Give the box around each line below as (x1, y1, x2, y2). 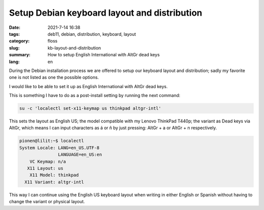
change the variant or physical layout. (9, 199, 85, 205)
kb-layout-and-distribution (47, 45, 101, 51)
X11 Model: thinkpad (29, 172, 79, 178)
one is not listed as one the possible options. (9, 74, 99, 80)
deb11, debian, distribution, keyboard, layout (47, 31, 136, 37)
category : (9, 38, 30, 44)
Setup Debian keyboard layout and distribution (9, 7, 202, 18)
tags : (9, 31, 20, 37)
